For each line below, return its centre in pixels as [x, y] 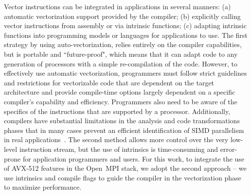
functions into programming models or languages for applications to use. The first [126, 35]
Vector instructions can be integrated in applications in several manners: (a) [117, 6]
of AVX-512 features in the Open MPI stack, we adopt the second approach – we [125, 168]
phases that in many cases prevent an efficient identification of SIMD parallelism [124, 130]
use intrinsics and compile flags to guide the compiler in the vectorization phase [123, 177]
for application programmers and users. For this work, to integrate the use [134, 158]
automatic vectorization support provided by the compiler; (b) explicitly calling [122, 16]
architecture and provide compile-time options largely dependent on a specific [120, 92]
